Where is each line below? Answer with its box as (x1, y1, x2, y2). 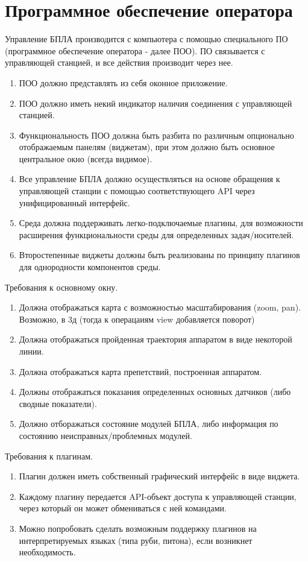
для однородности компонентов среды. (19, 260, 161, 273)
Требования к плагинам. (5, 449, 93, 462)
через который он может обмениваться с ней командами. (19, 502, 227, 514)
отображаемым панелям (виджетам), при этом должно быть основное (19, 140, 275, 153)
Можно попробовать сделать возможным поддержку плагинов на (19, 522, 257, 534)
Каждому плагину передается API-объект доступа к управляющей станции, (19, 490, 297, 502)
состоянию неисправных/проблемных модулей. (19, 429, 192, 441)
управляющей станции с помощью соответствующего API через (19, 185, 255, 197)
